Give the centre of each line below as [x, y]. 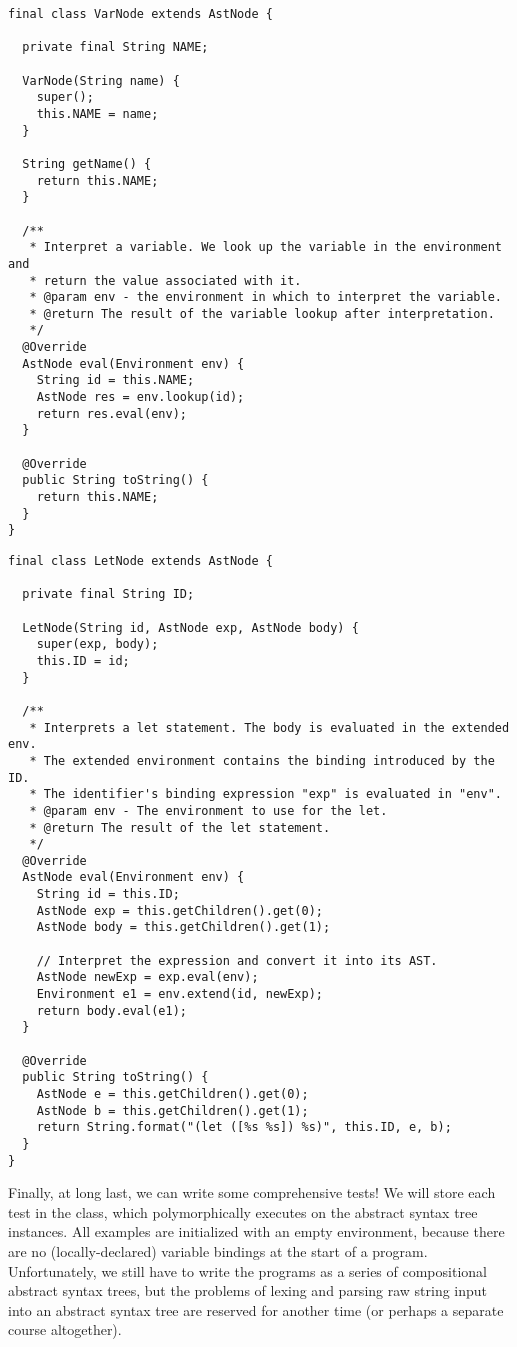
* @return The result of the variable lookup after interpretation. [262, 313]
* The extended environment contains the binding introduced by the [262, 760]
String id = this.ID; [108, 894]
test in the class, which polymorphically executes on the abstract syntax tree [243, 1211]
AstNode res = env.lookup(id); [140, 397]
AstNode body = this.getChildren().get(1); [183, 927]
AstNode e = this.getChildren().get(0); [172, 1094]
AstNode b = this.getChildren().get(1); [172, 1110]
